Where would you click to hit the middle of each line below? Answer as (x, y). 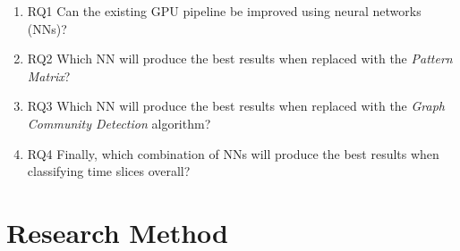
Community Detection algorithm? (119, 123)
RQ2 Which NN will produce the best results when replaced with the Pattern (240, 59)
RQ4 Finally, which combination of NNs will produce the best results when (233, 153)
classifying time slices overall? (109, 171)
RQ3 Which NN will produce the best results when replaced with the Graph (236, 106)
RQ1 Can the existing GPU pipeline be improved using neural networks (224, 11)
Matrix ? (49, 75)
